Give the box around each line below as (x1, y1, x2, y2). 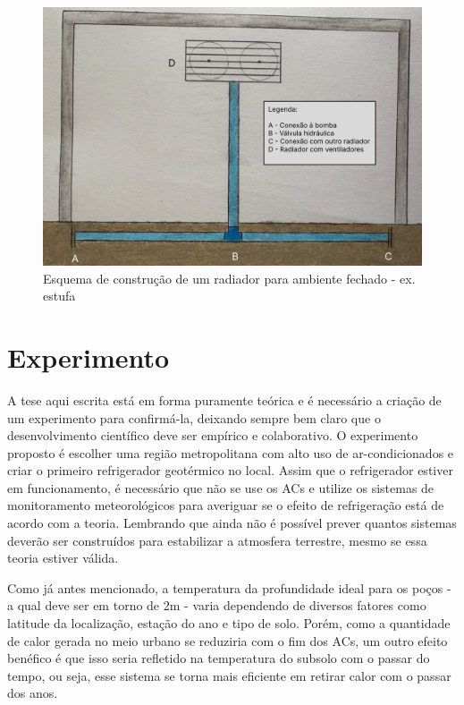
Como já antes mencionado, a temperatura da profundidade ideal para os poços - (7, 578, 451, 597)
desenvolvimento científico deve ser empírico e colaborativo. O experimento (7, 426, 418, 445)
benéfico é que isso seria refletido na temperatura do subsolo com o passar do (7, 649, 430, 667)
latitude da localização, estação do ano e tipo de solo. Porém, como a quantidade (7, 614, 451, 633)
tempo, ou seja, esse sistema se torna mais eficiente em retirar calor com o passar (7, 666, 451, 684)
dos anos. (7, 684, 58, 702)
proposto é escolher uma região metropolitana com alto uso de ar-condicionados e (7, 443, 454, 462)
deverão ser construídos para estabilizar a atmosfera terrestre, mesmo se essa (7, 531, 427, 549)
